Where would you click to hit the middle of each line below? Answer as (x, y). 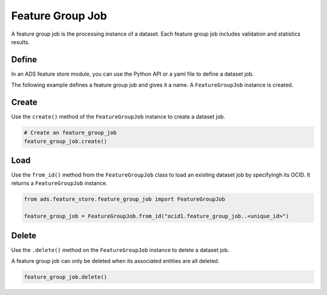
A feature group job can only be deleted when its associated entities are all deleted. (115, 261)
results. (21, 42)
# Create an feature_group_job (71, 133)
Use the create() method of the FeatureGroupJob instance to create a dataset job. (118, 117)
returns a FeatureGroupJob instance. (59, 183)
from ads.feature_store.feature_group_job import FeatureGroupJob (124, 199)
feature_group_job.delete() (65, 277)
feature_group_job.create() (65, 141)
